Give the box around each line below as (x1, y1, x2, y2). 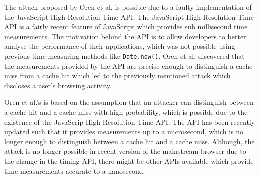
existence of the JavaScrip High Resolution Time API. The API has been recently (4, 116, 255, 127)
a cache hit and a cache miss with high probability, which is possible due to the (4, 107, 248, 117)
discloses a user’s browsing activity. (4, 80, 112, 90)
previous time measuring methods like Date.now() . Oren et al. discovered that (4, 50, 245, 61)
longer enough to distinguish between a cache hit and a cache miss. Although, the (4, 136, 255, 146)
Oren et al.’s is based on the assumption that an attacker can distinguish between (4, 97, 254, 107)
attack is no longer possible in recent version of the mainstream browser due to (4, 146, 246, 156)
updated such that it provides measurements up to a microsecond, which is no (4, 126, 244, 137)
